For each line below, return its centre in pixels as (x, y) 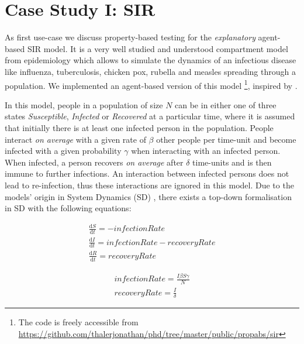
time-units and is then (232, 162)
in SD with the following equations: (68, 208)
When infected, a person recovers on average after (94, 162)
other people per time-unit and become (226, 139)
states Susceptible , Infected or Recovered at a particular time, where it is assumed (150, 116)
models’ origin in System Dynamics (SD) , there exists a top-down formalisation (148, 196)
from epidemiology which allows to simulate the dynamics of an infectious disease (151, 60)
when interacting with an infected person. (206, 151)
